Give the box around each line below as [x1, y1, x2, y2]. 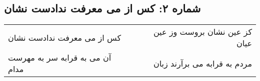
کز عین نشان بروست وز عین [153, 26, 252, 38]
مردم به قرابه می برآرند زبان [153, 57, 252, 69]
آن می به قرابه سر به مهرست [8, 52, 111, 64]
